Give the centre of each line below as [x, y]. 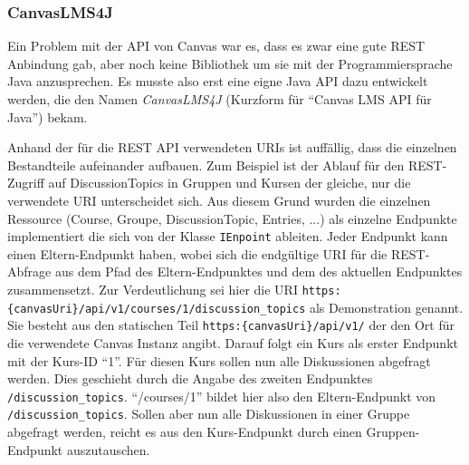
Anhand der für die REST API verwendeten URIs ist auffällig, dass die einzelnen [232, 147]
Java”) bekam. [48, 116]
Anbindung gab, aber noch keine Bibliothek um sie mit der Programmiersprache [230, 63]
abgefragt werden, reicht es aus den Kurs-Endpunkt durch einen [185, 432]
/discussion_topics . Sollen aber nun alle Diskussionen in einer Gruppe [209, 414]
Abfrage [29, 271]
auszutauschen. [108, 449]
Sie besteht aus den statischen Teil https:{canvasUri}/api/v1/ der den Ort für [231, 325]
